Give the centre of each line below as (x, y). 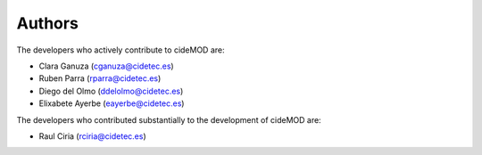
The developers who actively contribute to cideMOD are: (120, 50)
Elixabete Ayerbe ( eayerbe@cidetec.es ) (112, 103)
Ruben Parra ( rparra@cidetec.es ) (100, 78)
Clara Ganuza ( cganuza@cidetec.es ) (106, 66)
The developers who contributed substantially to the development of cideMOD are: (169, 119)
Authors (48, 23)
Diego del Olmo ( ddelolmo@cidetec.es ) (111, 91)
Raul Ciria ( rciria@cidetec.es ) (92, 136)
